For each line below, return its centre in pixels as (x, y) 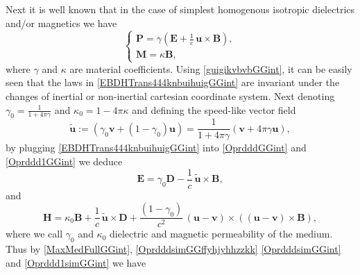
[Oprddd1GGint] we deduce (64, 161)
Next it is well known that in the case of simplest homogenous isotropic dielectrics (180, 9)
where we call (34, 234)
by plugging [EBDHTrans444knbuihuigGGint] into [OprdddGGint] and (156, 148)
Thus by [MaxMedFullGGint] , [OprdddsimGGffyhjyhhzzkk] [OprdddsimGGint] (173, 249)
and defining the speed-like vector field (214, 109)
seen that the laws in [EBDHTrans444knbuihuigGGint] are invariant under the (173, 82)
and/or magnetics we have (61, 23)
